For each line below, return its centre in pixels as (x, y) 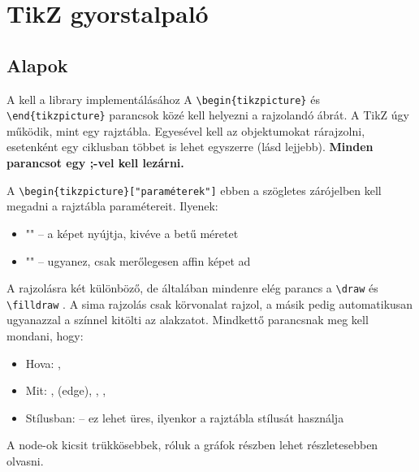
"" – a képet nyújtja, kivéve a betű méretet (132, 233)
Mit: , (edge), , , (66, 390)
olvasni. (25, 460)
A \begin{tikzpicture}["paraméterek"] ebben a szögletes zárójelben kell (194, 190)
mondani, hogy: (45, 336)
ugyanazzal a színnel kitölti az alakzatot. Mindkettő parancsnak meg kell (188, 320)
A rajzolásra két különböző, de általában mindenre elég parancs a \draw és (192, 288)
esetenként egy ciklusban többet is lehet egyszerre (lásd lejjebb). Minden (190, 147)
